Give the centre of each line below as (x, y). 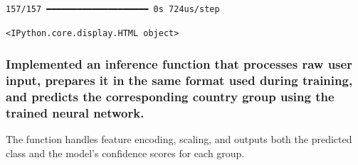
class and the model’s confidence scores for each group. (125, 153)
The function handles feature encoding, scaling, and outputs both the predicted (179, 139)
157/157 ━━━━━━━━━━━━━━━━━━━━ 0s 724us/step (113, 9)
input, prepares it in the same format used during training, (179, 80)
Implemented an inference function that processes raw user (179, 64)
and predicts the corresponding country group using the (170, 96)
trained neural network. (75, 112)
